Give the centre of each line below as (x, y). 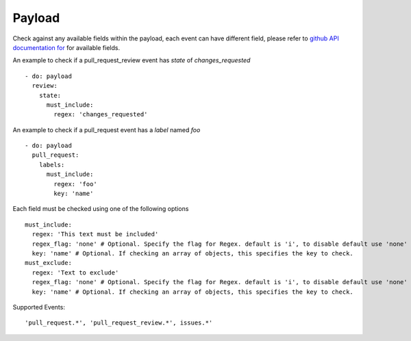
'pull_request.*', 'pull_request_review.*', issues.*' (119, 323)
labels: (52, 165)
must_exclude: (48, 263)
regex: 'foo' (75, 184)
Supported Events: (39, 307)
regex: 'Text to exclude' (75, 273)
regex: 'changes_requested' (101, 114)
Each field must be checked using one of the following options (101, 209)
